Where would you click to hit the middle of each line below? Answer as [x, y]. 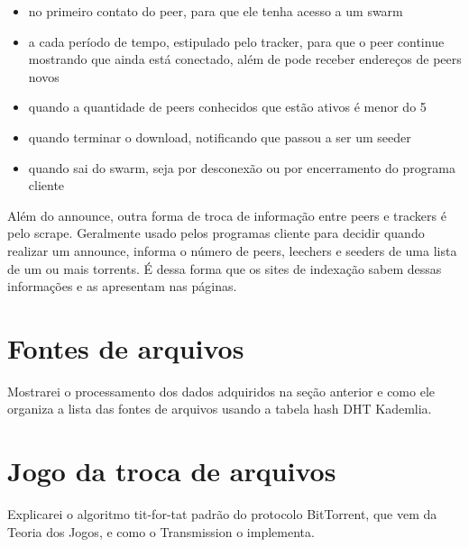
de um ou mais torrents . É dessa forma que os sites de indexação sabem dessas [225, 268]
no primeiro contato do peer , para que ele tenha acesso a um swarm [216, 11]
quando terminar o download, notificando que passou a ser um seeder [220, 137]
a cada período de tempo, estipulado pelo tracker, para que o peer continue [236, 41]
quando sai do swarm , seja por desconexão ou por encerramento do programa [242, 167]
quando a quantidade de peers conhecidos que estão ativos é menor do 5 [227, 107]
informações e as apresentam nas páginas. [122, 286]
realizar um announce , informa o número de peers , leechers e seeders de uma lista [232, 250]
